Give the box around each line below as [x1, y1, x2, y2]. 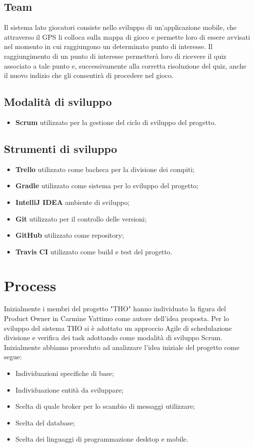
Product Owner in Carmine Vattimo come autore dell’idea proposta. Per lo [4, 313, 229, 323]
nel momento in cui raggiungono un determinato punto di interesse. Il [4, 41, 213, 51]
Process [4, 275, 56, 295]
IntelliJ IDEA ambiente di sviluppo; [15, 197, 130, 207]
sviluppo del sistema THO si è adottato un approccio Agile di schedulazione [4, 323, 232, 333]
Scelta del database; [15, 417, 75, 427]
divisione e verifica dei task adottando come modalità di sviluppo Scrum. [4, 332, 223, 343]
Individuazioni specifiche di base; [15, 368, 114, 378]
